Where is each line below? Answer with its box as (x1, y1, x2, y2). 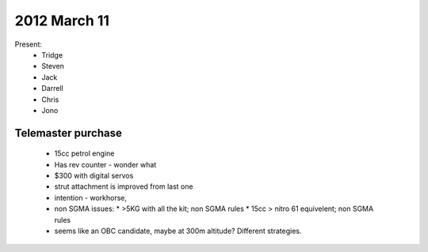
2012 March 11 (14, 12, 110, 29)
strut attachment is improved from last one (54, 182, 193, 191)
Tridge (41, 50, 63, 59)
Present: (14, 39, 43, 49)
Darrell (41, 84, 63, 93)
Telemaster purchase (14, 126, 122, 140)
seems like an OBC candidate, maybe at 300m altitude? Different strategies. (54, 226, 302, 236)
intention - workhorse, (54, 193, 127, 202)
